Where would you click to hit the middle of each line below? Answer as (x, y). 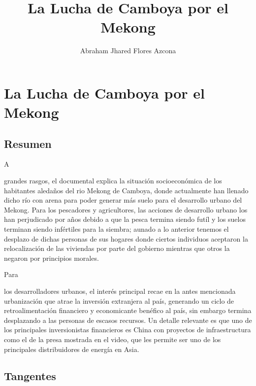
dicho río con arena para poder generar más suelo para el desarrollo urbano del (123, 200)
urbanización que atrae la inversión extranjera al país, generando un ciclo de (119, 300)
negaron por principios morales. (51, 258)
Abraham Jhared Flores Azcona (128, 51)
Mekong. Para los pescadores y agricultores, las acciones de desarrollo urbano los (126, 209)
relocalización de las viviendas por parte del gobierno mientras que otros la (117, 248)
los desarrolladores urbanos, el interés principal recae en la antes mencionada (120, 291)
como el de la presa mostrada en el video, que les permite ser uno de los (112, 339)
